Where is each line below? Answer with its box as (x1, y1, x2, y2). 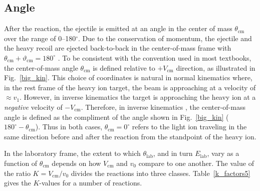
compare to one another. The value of (138, 157, 254, 168)
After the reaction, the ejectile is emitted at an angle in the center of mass (4, 23, 232, 34)
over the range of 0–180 (4, 33, 76, 43)
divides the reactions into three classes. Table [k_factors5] (71, 167, 250, 178)
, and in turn (153, 148, 193, 158)
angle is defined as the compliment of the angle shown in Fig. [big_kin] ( (4, 111, 229, 122)
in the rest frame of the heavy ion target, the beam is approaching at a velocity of (4, 82, 256, 92)
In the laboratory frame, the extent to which (4, 148, 141, 158)
